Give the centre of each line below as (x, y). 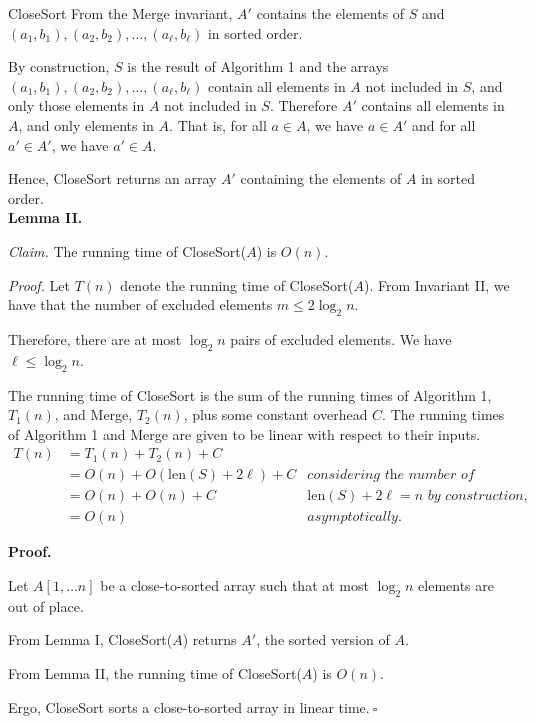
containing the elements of (321, 178)
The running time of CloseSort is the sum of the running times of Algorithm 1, (250, 394)
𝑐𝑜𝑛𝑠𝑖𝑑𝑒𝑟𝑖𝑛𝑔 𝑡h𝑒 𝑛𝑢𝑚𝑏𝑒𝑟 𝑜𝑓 (391, 475)
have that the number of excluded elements (140, 304)
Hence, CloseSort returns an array (112, 178)
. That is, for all (218, 124)
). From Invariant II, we (437, 284)
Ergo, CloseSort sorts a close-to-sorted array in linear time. (189, 706)
